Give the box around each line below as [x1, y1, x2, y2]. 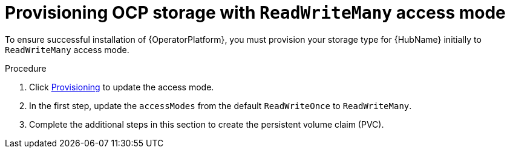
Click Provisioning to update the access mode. [29, 81, 214, 92]
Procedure [5, 63, 47, 73]
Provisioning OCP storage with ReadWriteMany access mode [5, 2, 506, 23]
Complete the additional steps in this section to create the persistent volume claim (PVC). [29, 119, 384, 130]
